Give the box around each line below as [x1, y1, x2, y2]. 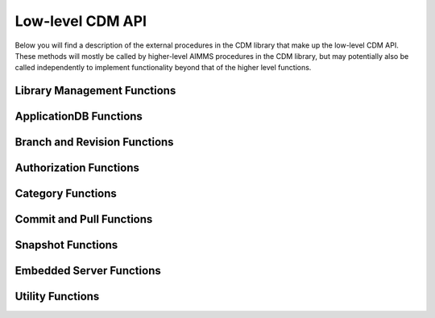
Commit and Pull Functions [14, 212, 153, 226]
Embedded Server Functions [14, 264, 161, 278]
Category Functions [14, 186, 117, 201]
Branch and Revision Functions [14, 136, 174, 149]
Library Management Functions [14, 84, 176, 98]
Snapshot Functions [14, 238, 118, 252]
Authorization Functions [14, 161, 140, 175]
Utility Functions [14, 290, 100, 303]
